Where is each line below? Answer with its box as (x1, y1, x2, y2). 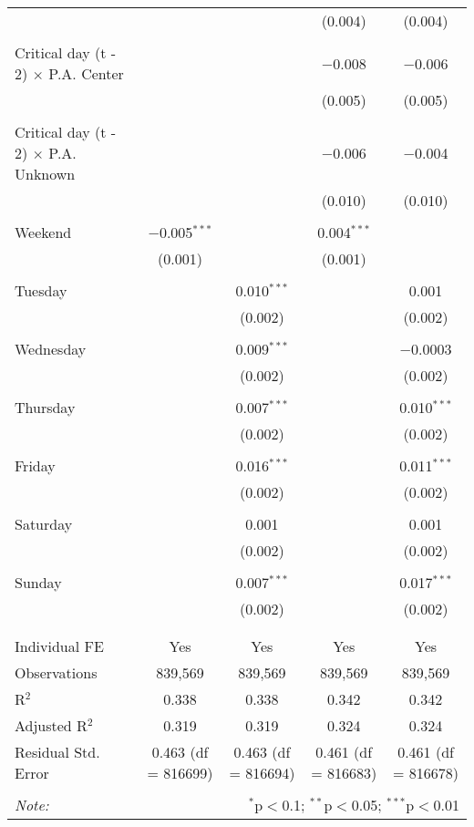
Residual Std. (15, 741, 100, 762)
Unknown (15, 163, 76, 184)
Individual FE (15, 636, 104, 656)
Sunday (15, 572, 62, 593)
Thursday (15, 397, 76, 418)
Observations (15, 662, 98, 683)
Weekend (15, 222, 72, 243)
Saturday (15, 513, 73, 534)
